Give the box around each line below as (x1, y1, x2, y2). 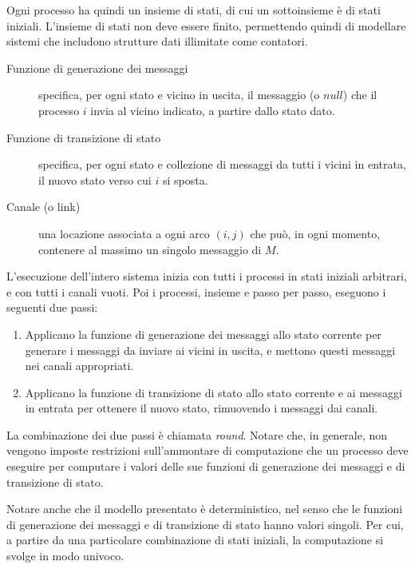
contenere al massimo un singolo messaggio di (38, 241, 262, 257)
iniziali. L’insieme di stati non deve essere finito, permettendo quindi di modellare (6, 17, 406, 34)
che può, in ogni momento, (250, 225, 381, 241)
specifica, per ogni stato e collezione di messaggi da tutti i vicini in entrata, (38, 156, 406, 173)
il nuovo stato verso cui (38, 171, 152, 188)
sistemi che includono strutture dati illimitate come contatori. (6, 33, 308, 50)
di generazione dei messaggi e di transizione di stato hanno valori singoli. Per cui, (6, 515, 404, 532)
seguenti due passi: (6, 299, 98, 316)
